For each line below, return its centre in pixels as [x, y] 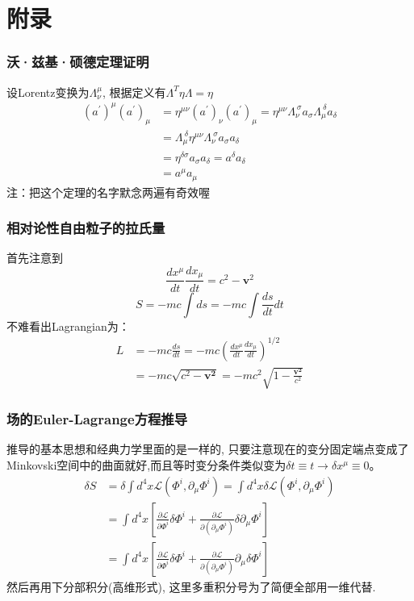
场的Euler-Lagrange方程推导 [97, 419]
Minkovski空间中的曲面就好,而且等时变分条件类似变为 [146, 465]
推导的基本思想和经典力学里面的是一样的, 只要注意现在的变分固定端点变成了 [208, 449]
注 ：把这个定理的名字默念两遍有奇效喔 [108, 192]
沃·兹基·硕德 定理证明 [78, 62]
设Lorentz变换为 [48, 92]
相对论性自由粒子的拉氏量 [86, 228]
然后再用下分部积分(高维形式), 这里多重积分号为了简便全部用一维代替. [191, 586]
